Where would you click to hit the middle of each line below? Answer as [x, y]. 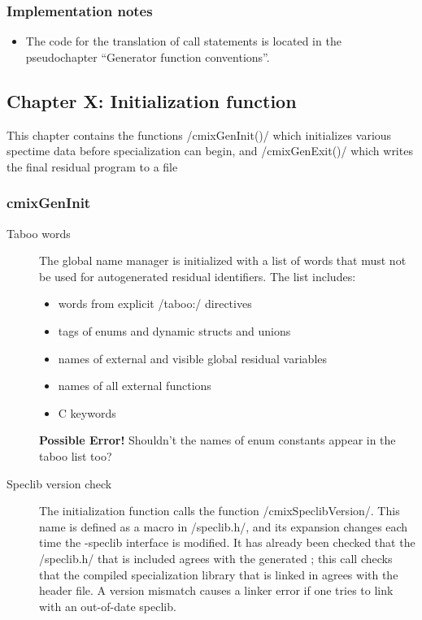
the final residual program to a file [92, 166]
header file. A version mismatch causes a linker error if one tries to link [216, 590]
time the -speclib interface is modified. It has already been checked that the [227, 542]
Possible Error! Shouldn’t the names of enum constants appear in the [218, 440]
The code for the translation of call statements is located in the [183, 41]
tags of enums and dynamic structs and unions [174, 330]
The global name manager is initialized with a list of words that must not [223, 260]
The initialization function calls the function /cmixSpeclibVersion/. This [220, 511]
